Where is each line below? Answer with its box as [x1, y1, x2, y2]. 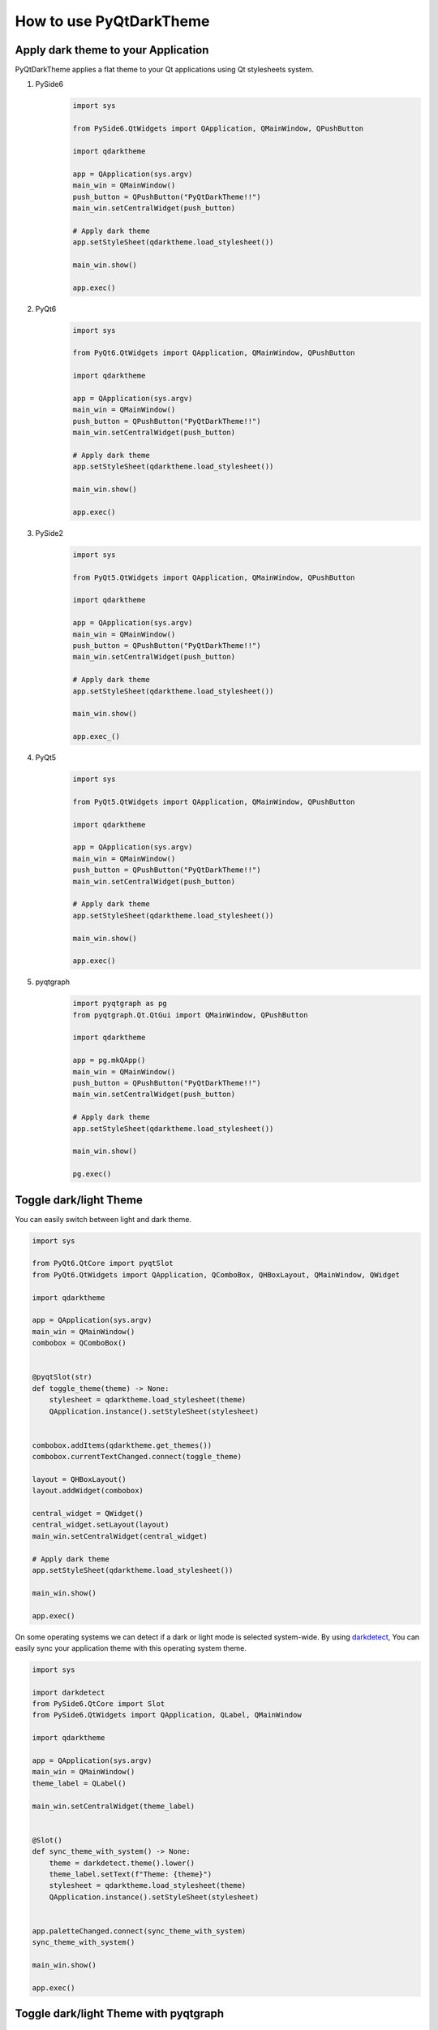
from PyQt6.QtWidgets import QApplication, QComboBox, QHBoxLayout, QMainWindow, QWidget [32, 1270, 401, 1279]
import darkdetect [32, 1687, 105, 1697]
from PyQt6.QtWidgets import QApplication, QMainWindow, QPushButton [72, 348, 355, 357]
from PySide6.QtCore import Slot [32, 1700, 165, 1708]
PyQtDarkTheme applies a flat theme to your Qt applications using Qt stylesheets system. [15, 65, 315, 75]
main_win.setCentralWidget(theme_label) [32, 1801, 195, 1811]
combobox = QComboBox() [32, 1338, 127, 1348]
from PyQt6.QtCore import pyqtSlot [32, 1259, 174, 1268]
